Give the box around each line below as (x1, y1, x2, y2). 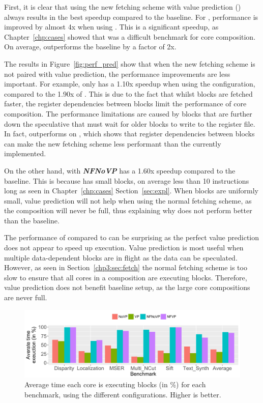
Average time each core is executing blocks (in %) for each (24, 379, 206, 390)
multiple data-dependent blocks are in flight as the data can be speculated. (4, 252, 238, 263)
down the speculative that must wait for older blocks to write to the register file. (4, 118, 255, 129)
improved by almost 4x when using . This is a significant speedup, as (4, 21, 219, 32)
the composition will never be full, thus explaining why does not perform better (4, 205, 252, 216)
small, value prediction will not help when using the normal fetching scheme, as (4, 195, 252, 206)
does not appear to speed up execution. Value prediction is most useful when (4, 242, 244, 253)
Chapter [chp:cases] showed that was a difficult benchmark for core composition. (4, 31, 256, 42)
